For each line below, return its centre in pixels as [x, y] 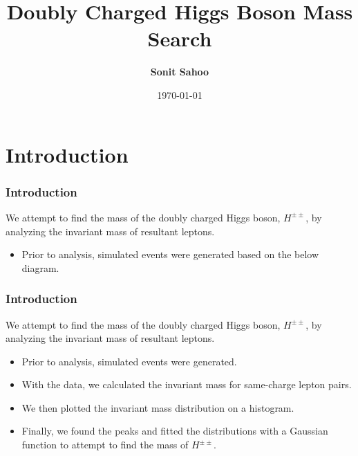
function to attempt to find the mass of [105, 445]
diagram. [40, 267]
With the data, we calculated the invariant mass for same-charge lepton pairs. [187, 384]
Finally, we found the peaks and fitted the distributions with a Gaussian [175, 431]
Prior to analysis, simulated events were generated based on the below [170, 254]
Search [180, 38]
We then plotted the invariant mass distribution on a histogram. [158, 407]
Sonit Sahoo [180, 72]
